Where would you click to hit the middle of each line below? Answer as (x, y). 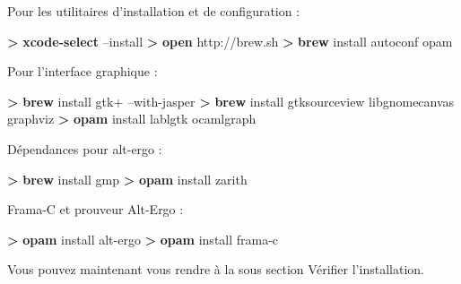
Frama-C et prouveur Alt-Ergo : (96, 209)
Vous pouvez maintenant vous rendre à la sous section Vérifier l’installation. (216, 269)
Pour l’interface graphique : (83, 71)
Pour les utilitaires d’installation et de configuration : (154, 11)
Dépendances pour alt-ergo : (85, 148)
